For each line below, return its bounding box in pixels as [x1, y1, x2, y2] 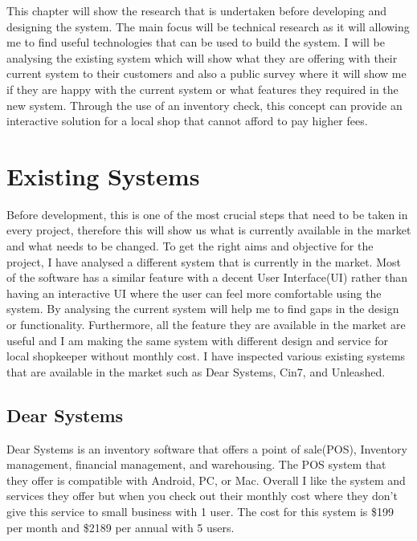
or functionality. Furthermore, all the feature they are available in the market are [6, 316, 406, 333]
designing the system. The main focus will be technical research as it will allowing [6, 18, 410, 35]
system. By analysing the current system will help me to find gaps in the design [6, 300, 399, 317]
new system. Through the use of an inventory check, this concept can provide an [6, 96, 403, 113]
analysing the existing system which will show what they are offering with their [6, 49, 398, 66]
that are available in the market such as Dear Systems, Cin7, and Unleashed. [6, 363, 386, 380]
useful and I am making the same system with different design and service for [6, 332, 388, 348]
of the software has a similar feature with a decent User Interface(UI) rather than [6, 269, 408, 286]
